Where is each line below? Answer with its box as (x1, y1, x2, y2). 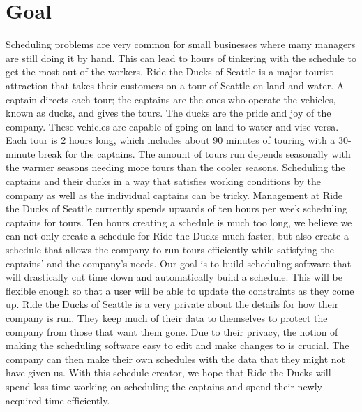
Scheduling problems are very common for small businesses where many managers (6, 37, 356, 52)
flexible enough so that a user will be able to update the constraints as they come (6, 283, 354, 297)
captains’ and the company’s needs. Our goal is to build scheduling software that (6, 256, 352, 270)
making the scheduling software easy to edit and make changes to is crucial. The (6, 338, 349, 353)
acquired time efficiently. (6, 392, 110, 407)
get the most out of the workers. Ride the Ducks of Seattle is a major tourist (6, 64, 333, 79)
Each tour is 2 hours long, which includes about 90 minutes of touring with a (6, 133, 335, 147)
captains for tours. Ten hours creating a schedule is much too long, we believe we (6, 214, 352, 229)
